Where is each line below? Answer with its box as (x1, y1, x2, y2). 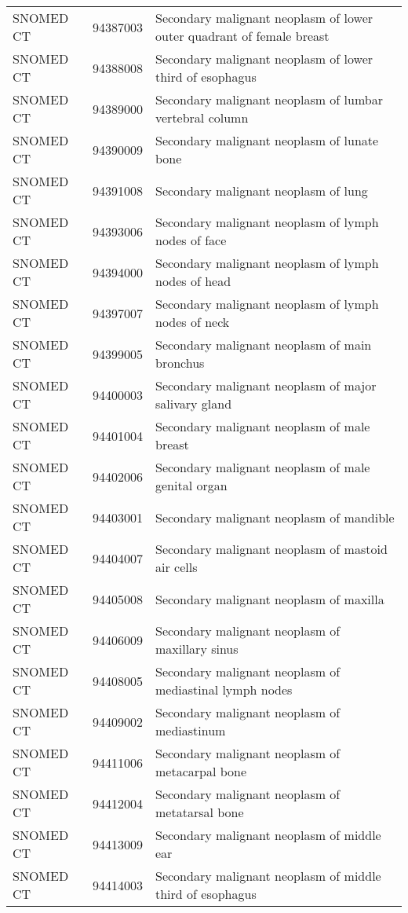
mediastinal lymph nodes (155, 680, 293, 698)
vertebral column (155, 108, 249, 126)
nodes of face (155, 231, 227, 249)
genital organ (155, 476, 228, 494)
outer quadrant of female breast (155, 27, 330, 45)
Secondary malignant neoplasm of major (155, 376, 377, 394)
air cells (155, 558, 198, 576)
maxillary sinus (155, 640, 239, 658)
